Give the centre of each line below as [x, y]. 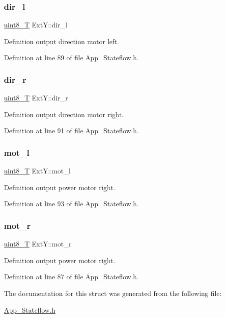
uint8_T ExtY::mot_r [38, 244]
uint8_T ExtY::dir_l [36, 25]
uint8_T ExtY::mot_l [37, 171]
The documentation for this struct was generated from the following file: [113, 293]
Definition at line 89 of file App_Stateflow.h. [71, 58]
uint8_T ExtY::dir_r [36, 98]
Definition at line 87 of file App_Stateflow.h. [71, 277]
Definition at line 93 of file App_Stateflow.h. [71, 204]
